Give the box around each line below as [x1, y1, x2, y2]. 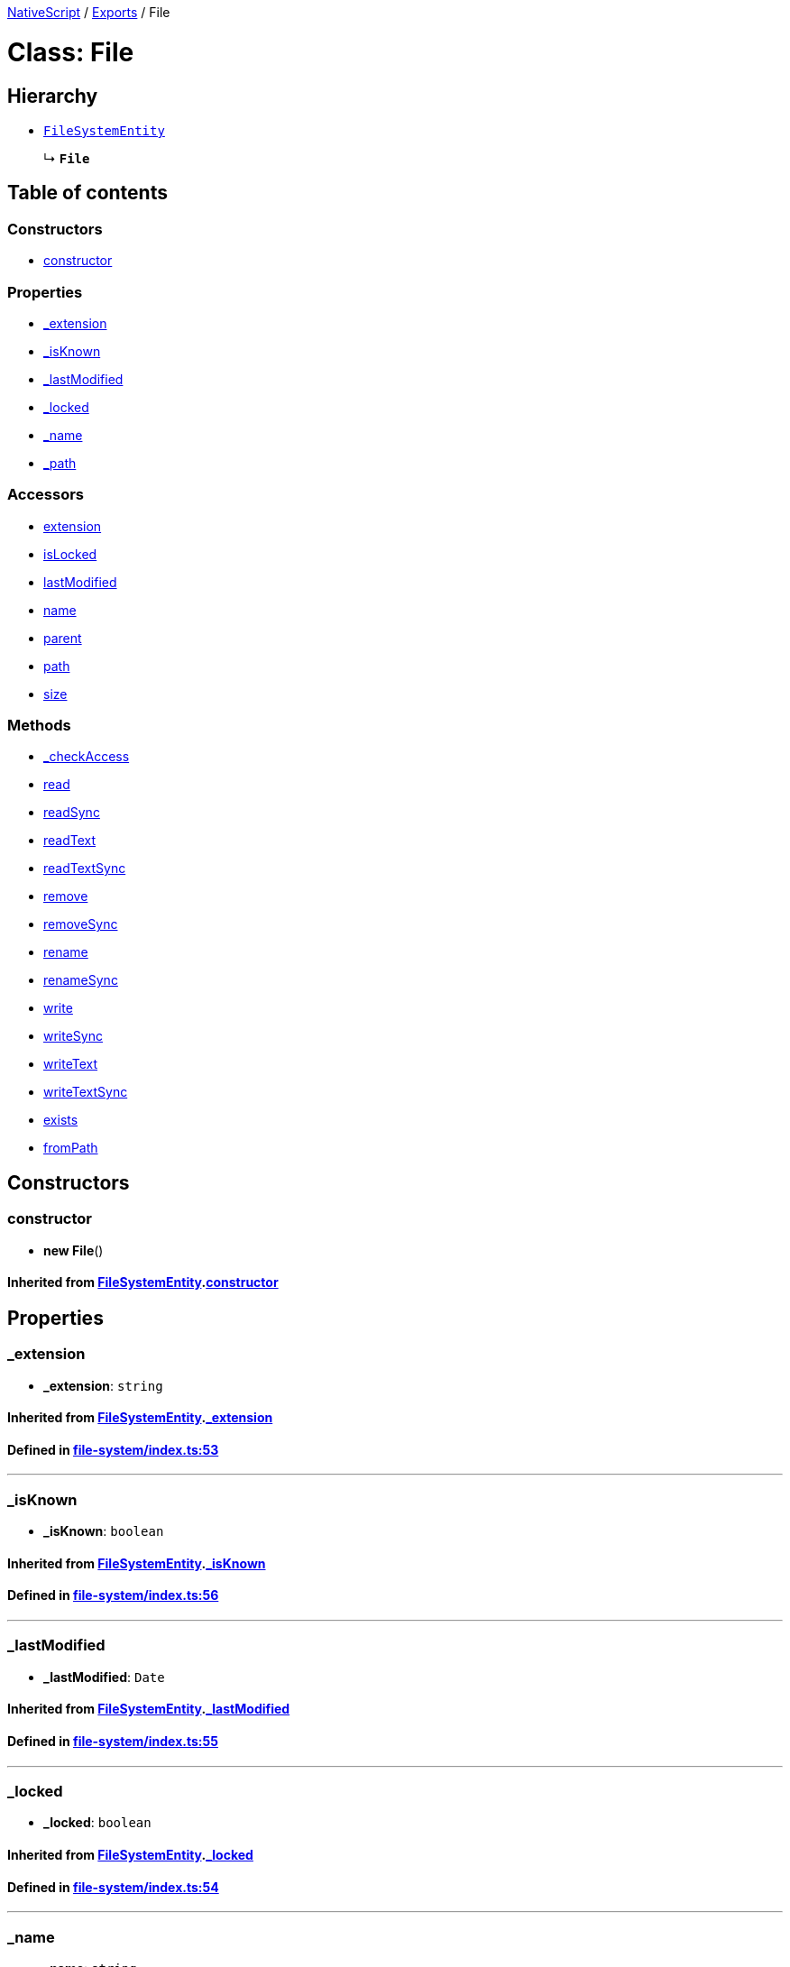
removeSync [43, 916, 118, 933]
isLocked [43, 546, 97, 562]
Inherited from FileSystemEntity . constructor [7, 1274, 279, 1291]
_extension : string [43, 1377, 163, 1393]
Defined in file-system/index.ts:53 [7, 1441, 219, 1457]
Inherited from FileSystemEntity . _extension [7, 1410, 273, 1426]
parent [43, 630, 82, 646]
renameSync [43, 972, 118, 988]
